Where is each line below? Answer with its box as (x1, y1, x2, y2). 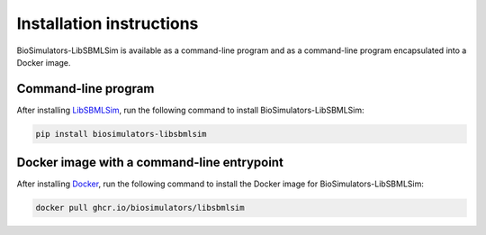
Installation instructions (16, 14, 199, 33)
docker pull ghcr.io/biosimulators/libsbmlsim (35, 203, 245, 213)
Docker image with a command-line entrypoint (16, 155, 283, 170)
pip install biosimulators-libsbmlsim (35, 129, 207, 139)
